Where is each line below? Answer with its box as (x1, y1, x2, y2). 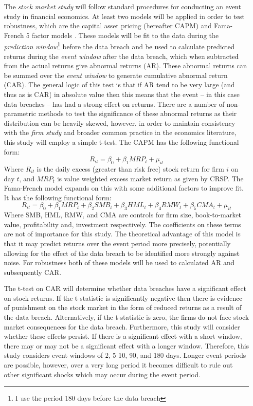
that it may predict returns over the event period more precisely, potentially (4, 238, 231, 248)
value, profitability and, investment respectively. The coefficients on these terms (4, 219, 241, 229)
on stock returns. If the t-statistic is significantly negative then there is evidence (4, 292, 242, 303)
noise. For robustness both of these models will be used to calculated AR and (4, 257, 235, 268)
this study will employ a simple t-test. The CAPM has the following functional (4, 136, 239, 147)
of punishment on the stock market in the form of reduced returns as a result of (4, 302, 242, 312)
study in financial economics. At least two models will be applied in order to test (4, 11, 245, 21)
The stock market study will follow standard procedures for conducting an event (4, 1, 241, 11)
